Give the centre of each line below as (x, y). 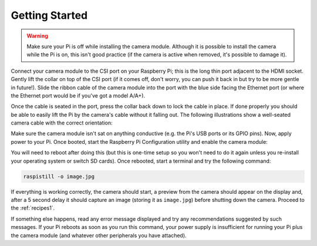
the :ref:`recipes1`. (33, 208)
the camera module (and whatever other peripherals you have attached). (99, 235)
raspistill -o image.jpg (59, 176)
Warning (37, 36)
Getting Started (49, 15)
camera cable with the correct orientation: (62, 123)
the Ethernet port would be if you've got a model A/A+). (78, 95)
